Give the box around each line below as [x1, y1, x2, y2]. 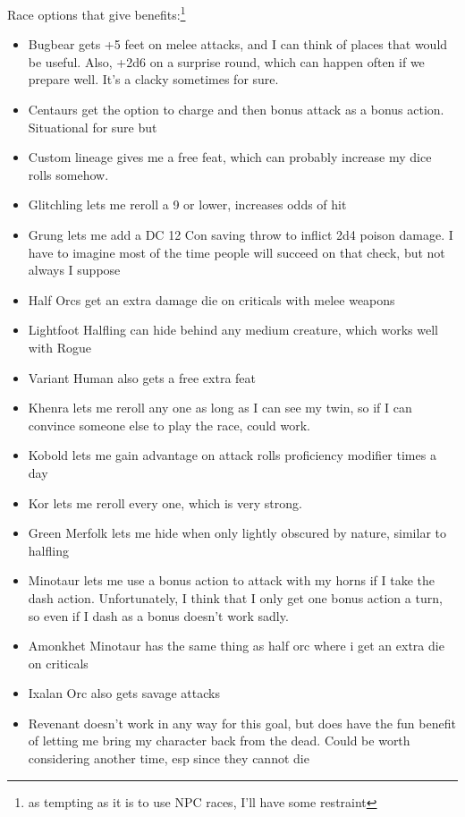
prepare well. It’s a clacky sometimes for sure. [28, 70, 279, 89]
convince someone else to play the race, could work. [28, 415, 310, 434]
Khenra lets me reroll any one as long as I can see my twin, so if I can [28, 398, 412, 417]
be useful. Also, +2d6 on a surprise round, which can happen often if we [28, 52, 425, 71]
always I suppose [28, 260, 121, 279]
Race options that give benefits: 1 [7, 3, 186, 23]
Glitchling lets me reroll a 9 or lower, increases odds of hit [28, 195, 347, 214]
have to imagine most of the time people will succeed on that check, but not [28, 243, 445, 261]
